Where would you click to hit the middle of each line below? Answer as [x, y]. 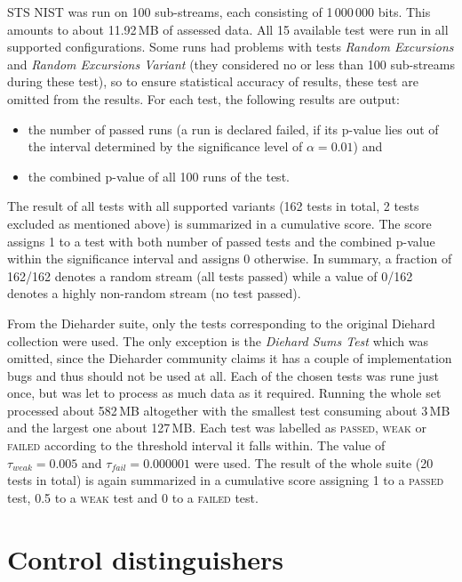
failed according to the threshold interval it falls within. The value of [196, 445]
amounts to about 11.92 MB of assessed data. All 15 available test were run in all [228, 29]
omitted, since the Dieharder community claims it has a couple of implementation [230, 358]
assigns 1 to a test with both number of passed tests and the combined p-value [221, 241]
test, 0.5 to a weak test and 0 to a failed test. [133, 497]
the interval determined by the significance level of [165, 146]
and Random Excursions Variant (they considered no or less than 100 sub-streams [231, 64]
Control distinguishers [146, 558]
